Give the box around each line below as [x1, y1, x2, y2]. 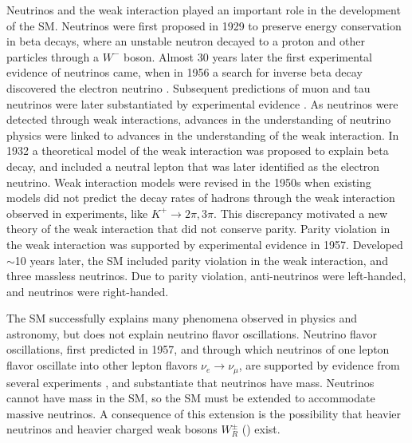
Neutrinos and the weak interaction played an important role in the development [6, 2, 401, 18]
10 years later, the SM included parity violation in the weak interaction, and [14, 251, 388, 268]
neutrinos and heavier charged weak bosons [6, 421, 218, 437]
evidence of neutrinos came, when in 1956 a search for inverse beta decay [6, 64, 363, 81]
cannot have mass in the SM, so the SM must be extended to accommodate [6, 390, 375, 406]
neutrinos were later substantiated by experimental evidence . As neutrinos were [6, 95, 398, 112]
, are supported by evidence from [238, 357, 400, 374]
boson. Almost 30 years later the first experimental [124, 48, 372, 65]
